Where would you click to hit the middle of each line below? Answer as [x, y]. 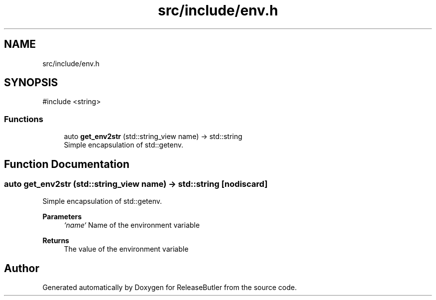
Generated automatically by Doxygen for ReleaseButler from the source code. [170, 288]
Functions [24, 119]
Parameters [62, 217]
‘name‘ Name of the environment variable [132, 225]
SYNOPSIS [31, 83]
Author [22, 268]
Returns [56, 241]
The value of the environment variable [126, 249]
